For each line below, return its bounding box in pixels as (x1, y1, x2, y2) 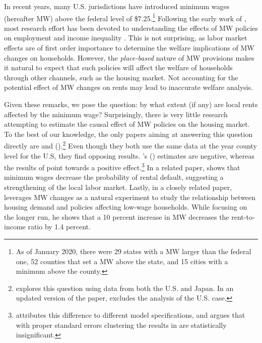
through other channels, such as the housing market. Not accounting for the (4, 72, 238, 82)
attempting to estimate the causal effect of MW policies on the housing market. (4, 119, 250, 129)
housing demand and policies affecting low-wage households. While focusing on (4, 202, 247, 212)
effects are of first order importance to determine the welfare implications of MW (4, 42, 254, 53)
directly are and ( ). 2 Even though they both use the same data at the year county (4, 139, 257, 151)
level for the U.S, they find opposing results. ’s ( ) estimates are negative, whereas (4, 150, 254, 161)
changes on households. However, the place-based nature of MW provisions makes (4, 52, 254, 63)
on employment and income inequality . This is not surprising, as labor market (4, 32, 247, 43)
